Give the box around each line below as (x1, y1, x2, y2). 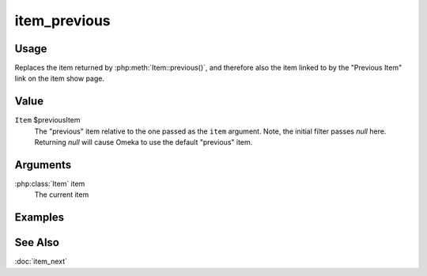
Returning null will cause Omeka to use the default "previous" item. (34, 138, 253, 147)
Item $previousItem (14, 115, 81, 125)
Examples (14, 210, 65, 225)
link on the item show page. (14, 74, 104, 83)
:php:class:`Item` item (14, 179, 85, 189)
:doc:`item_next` (14, 257, 67, 267)
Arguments (14, 158, 72, 172)
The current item (34, 190, 89, 199)
